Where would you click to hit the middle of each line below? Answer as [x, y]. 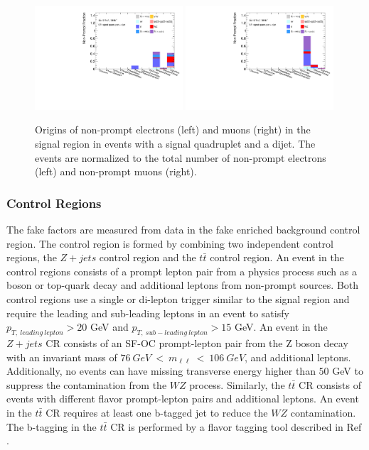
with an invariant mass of [62, 357]
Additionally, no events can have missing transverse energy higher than [161, 371]
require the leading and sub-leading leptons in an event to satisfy [148, 313]
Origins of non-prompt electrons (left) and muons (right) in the [173, 130]
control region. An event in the [277, 257]
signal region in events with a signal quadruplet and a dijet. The [175, 143]
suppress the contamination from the [87, 384]
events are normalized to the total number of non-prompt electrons [181, 157]
